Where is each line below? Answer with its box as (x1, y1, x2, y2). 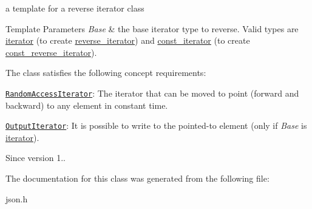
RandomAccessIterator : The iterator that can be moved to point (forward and (5, 86, 299, 99)
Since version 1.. (5, 151, 66, 164)
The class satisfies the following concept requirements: (5, 66, 206, 79)
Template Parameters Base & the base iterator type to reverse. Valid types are (5, 22, 299, 35)
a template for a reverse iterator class (5, 2, 144, 14)
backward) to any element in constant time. (5, 98, 168, 111)
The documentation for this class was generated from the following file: (5, 172, 270, 185)
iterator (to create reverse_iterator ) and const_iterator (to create (5, 34, 250, 47)
